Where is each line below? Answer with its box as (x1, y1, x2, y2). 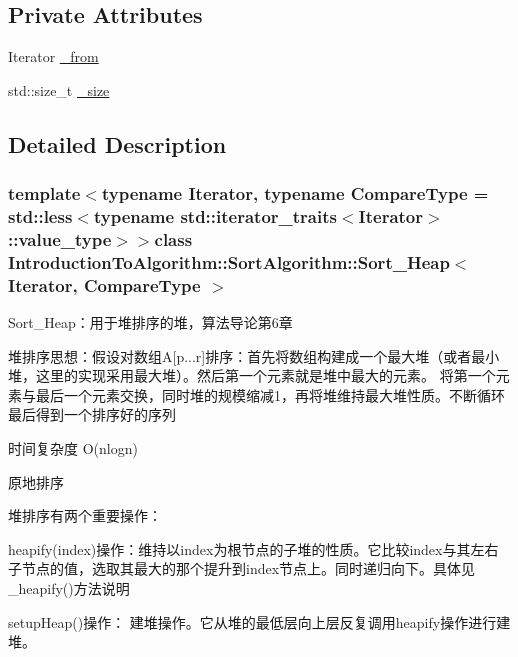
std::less (8, 204, 73, 229)
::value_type (8, 226, 112, 251)
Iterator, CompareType (8, 272, 201, 297)
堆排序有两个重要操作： (8, 505, 162, 526)
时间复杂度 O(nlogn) (8, 438, 138, 459)
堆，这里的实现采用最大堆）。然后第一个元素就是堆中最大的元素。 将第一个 (8, 365, 496, 386)
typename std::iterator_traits (93, 204, 337, 229)
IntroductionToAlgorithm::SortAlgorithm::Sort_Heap (8, 249, 450, 274)
